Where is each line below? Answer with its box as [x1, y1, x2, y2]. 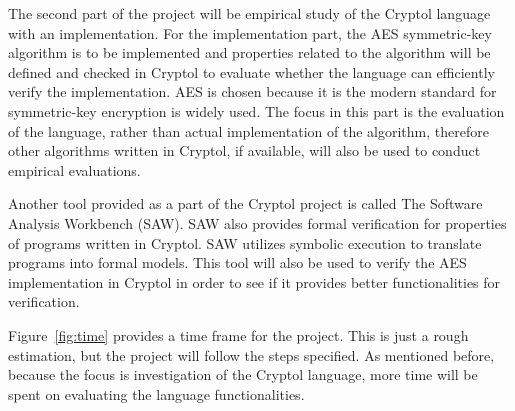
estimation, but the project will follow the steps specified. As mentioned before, [8, 344, 495, 365]
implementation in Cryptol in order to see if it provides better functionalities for [8, 271, 501, 292]
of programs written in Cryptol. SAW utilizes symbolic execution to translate [8, 232, 482, 253]
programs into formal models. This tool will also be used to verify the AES [8, 252, 467, 273]
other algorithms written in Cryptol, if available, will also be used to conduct [8, 140, 481, 161]
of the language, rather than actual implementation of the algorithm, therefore [8, 120, 489, 141]
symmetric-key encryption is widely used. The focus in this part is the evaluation [8, 100, 505, 121]
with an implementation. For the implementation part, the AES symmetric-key [8, 22, 492, 43]
